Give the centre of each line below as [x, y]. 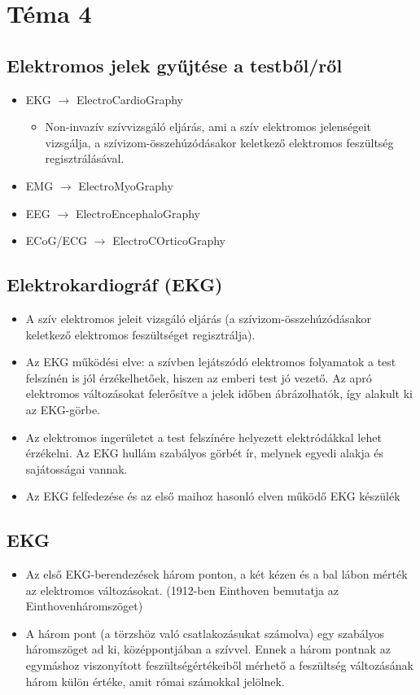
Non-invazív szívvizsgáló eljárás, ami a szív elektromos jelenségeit [208, 127]
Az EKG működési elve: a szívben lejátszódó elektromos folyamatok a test [211, 362]
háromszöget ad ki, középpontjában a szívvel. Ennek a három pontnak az [208, 649]
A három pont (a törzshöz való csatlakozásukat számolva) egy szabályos [205, 633]
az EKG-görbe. [63, 409]
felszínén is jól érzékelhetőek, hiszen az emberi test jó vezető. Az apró [199, 377]
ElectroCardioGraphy [129, 99]
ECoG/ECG [57, 240]
